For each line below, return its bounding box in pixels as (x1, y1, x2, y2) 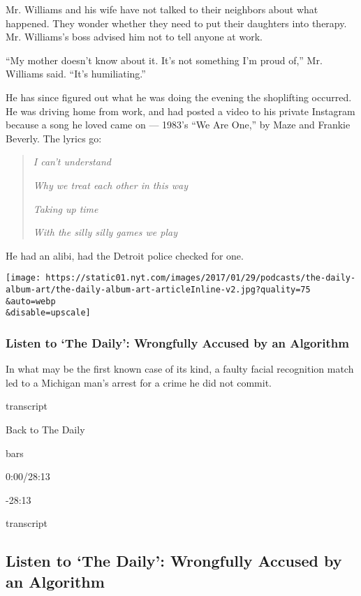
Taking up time (33, 201, 98, 216)
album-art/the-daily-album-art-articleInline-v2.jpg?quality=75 (6, 284, 311, 295)
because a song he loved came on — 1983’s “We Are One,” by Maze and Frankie (6, 117, 351, 132)
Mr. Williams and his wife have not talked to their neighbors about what (6, 2, 318, 16)
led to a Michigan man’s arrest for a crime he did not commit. (6, 375, 272, 389)
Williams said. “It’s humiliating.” (6, 66, 146, 81)
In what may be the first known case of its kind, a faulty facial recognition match (6, 362, 354, 376)
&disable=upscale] (6, 308, 91, 318)
